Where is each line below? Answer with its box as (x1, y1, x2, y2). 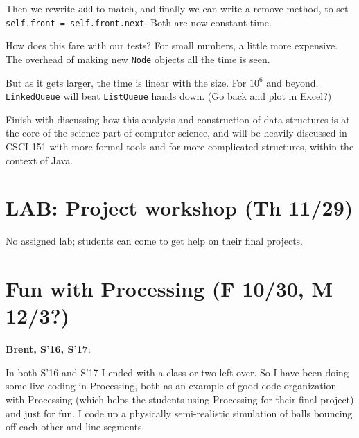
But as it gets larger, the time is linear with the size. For (6, 75, 247, 89)
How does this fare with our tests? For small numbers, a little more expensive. (6, 38, 338, 53)
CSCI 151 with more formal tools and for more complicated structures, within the (6, 139, 354, 153)
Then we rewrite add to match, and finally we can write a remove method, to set (6, 1, 349, 15)
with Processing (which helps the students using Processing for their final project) (6, 392, 354, 406)
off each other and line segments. (6, 419, 145, 434)
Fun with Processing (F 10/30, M (6, 274, 333, 303)
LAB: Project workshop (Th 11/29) (6, 193, 353, 222)
